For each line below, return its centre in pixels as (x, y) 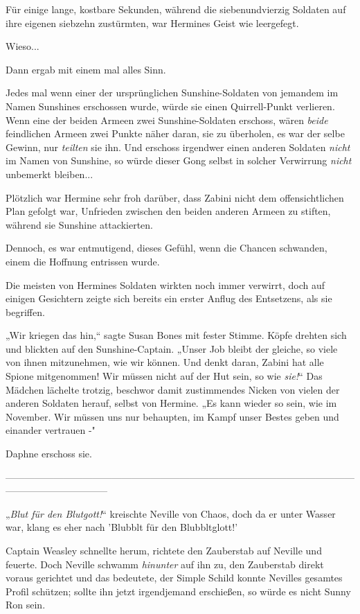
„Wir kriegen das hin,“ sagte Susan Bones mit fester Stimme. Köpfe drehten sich (176, 335)
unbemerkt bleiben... (49, 174)
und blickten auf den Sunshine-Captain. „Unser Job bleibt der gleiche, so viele (172, 348)
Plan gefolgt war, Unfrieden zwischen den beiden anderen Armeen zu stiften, (168, 211)
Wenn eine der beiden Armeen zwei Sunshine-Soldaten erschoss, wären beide (167, 120)
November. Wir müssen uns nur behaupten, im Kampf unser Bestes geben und (172, 416)
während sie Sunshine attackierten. (79, 224)
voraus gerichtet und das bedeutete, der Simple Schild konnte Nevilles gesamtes (174, 578)
